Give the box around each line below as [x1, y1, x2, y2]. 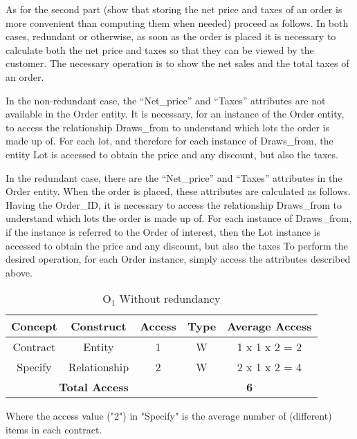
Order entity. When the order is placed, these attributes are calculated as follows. [6, 184, 351, 198]
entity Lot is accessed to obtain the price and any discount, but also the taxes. [6, 147, 338, 161]
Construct [71, 318, 127, 335]
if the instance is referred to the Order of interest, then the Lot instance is [6, 224, 321, 239]
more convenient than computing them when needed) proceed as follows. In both [6, 15, 349, 30]
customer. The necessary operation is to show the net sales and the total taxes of [6, 56, 349, 71]
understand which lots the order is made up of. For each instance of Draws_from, [6, 211, 352, 225]
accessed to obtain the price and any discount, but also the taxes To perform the [6, 238, 348, 252]
